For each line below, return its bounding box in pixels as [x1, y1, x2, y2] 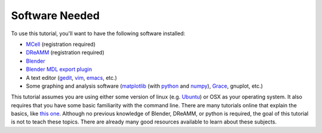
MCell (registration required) [26, 41, 96, 48]
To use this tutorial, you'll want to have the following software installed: [11, 30, 185, 37]
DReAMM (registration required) [26, 49, 104, 56]
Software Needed [11, 9, 100, 22]
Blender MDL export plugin [26, 66, 92, 73]
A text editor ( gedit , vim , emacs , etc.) [26, 74, 117, 81]
